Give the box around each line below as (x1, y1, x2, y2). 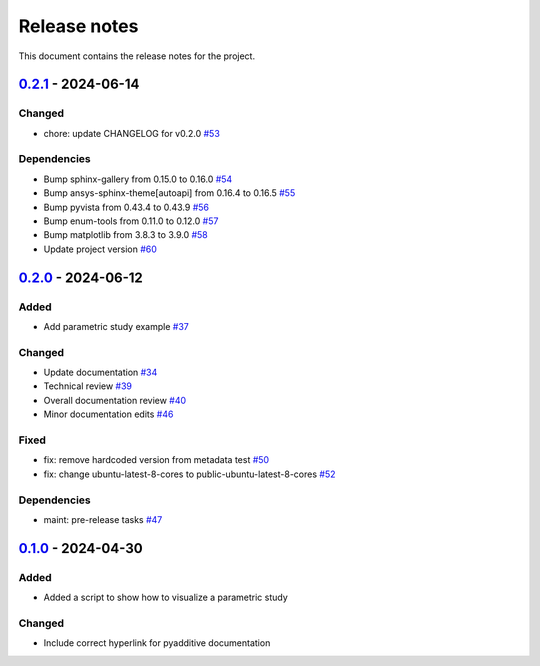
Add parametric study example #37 (43, 320, 189, 332)
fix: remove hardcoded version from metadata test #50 (43, 454, 270, 466)
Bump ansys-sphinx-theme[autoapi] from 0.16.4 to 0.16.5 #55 (43, 187, 296, 199)
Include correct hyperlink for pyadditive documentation (43, 637, 271, 649)
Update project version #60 (43, 243, 157, 255)
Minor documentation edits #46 (43, 408, 174, 420)
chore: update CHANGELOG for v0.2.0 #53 (43, 127, 220, 139)
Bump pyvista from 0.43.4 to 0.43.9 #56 (43, 201, 210, 213)
